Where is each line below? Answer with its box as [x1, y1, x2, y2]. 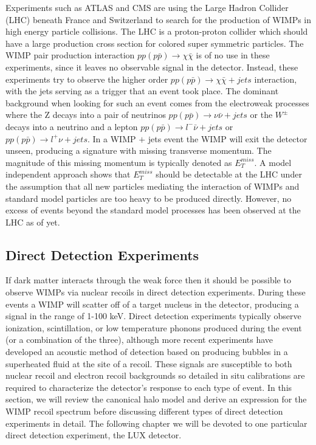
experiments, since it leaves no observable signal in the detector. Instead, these [5, 60, 298, 73]
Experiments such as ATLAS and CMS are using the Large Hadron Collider [5, 1, 289, 13]
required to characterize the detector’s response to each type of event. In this [5, 381, 292, 393]
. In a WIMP [87, 132, 136, 145]
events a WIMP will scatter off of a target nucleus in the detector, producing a [5, 297, 299, 310]
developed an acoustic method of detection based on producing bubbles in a [5, 345, 288, 358]
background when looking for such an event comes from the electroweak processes [5, 96, 309, 109]
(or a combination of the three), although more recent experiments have [5, 333, 273, 346]
